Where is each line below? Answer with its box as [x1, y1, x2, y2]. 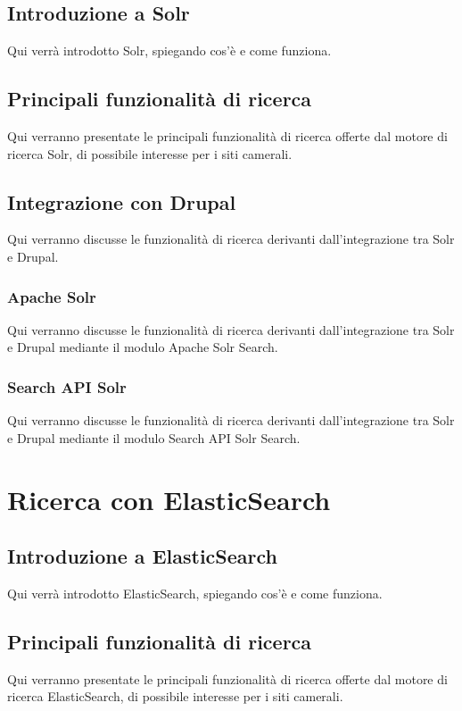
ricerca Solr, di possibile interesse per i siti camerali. [7, 144, 293, 163]
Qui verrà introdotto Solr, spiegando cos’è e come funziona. [7, 41, 332, 60]
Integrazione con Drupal [7, 188, 236, 215]
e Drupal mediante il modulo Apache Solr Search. [7, 338, 278, 356]
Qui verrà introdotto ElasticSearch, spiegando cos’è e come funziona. [7, 583, 383, 602]
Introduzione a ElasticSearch [7, 542, 277, 570]
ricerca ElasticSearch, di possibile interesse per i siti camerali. [7, 687, 343, 706]
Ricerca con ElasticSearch [7, 481, 331, 517]
